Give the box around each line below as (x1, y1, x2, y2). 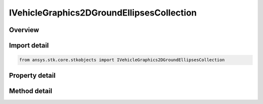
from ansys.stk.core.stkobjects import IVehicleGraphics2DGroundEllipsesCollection (19, 57, 225, 63)
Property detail (9, 71, 56, 80)
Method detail (9, 87, 53, 95)
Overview (9, 26, 39, 34)
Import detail (9, 41, 49, 50)
